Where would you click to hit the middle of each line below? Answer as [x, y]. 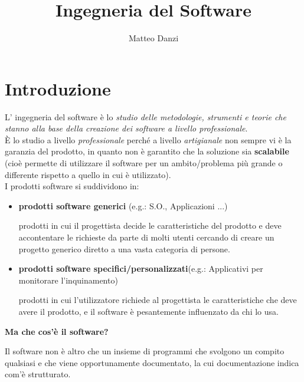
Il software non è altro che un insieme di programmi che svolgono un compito [145, 351]
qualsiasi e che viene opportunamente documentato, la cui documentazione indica [152, 362]
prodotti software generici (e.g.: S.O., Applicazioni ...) [123, 205]
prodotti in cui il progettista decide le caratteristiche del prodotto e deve [150, 225]
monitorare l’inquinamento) [68, 280]
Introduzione [58, 88]
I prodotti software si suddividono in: [72, 186]
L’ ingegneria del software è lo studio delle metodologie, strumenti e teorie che [146, 116]
